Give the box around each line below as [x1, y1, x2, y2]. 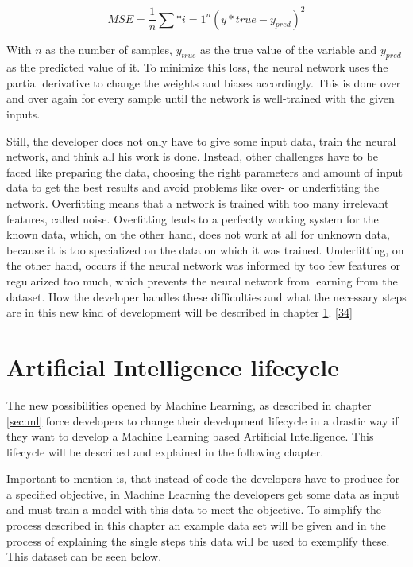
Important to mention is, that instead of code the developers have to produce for [6, 470, 400, 487]
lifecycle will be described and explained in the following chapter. [6, 443, 324, 460]
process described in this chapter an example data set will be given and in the [6, 517, 386, 534]
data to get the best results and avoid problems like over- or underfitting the [6, 179, 380, 196]
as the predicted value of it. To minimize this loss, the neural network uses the [6, 59, 388, 76]
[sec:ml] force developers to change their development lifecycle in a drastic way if [6, 412, 399, 429]
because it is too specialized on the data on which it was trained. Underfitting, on [6, 241, 404, 258]
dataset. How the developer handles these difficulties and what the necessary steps [6, 288, 407, 305]
